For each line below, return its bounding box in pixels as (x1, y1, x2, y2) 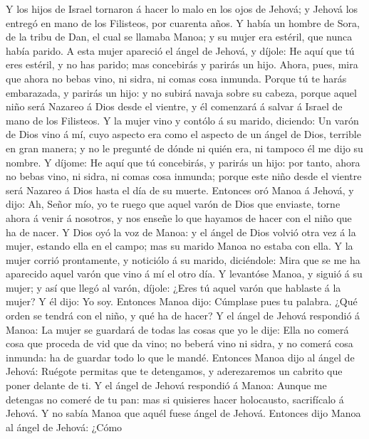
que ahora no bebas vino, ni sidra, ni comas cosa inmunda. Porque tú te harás (6, 70, 347, 85)
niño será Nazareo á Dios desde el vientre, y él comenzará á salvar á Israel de (6, 99, 343, 114)
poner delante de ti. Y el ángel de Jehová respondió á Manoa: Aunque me (6, 378, 327, 393)
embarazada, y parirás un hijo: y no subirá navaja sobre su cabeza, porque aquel (6, 85, 357, 100)
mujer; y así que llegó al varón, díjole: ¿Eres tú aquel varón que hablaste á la (6, 280, 341, 295)
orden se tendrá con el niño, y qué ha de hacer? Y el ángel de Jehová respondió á (6, 308, 360, 323)
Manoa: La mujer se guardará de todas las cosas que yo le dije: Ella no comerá (6, 322, 349, 337)
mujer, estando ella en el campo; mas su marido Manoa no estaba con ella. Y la (6, 238, 353, 253)
